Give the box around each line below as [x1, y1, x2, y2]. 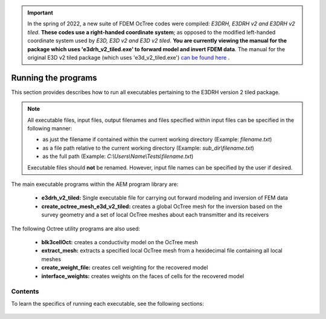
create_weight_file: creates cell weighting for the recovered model [41, 264, 208, 271]
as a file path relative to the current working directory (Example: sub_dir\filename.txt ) [42, 144, 255, 151]
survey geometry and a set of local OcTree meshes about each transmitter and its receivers [41, 211, 269, 218]
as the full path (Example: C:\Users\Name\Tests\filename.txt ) [42, 153, 194, 160]
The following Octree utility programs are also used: [11, 225, 141, 232]
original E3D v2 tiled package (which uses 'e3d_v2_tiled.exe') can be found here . [27, 54, 230, 61]
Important [27, 9, 54, 16]
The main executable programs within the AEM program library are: [11, 180, 179, 188]
